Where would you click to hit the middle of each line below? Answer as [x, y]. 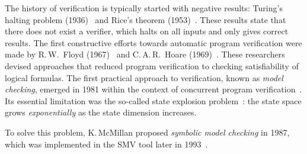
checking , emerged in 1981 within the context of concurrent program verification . [153, 89]
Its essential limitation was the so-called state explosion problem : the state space [153, 100]
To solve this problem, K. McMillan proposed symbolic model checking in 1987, [147, 132]
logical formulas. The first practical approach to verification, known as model [144, 77]
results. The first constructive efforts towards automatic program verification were [153, 42]
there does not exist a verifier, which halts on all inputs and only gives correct [147, 31]
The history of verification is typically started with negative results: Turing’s [144, 8]
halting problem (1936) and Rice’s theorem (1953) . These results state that [145, 19]
